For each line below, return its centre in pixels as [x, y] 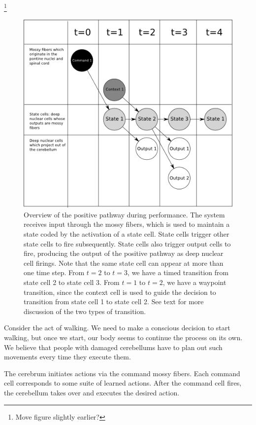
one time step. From [54, 272]
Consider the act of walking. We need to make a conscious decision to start [117, 328]
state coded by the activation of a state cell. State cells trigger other [127, 234]
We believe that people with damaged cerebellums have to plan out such [113, 347]
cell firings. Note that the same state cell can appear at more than [124, 263]
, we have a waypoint [194, 282]
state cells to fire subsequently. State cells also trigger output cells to [127, 243]
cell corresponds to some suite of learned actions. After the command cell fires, [123, 383]
